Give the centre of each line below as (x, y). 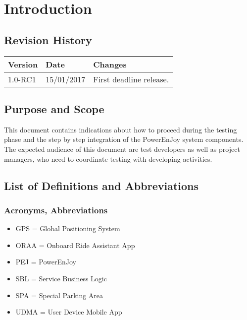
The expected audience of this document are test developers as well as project (122, 149)
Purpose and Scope (54, 108)
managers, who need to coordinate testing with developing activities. (108, 159)
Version (23, 64)
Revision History (48, 39)
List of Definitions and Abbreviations (101, 185)
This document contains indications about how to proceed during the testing (121, 129)
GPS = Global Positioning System (68, 228)
